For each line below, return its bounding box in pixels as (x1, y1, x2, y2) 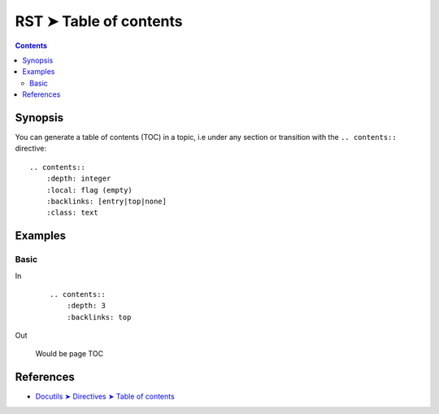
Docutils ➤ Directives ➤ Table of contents (35, 391, 175, 402)
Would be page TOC (35, 349, 104, 359)
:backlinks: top (66, 312, 132, 321)
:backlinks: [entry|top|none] (46, 196, 167, 206)
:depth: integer (46, 174, 111, 183)
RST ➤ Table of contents (15, 12, 183, 30)
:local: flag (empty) (46, 185, 133, 194)
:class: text (46, 208, 98, 217)
